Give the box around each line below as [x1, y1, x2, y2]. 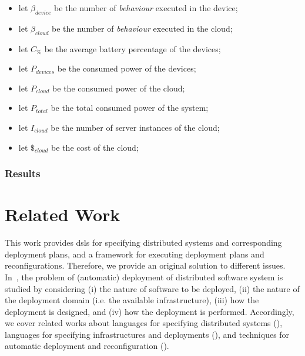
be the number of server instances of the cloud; [51, 121, 220, 133]
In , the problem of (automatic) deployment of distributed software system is [5, 270, 283, 283]
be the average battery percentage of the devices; [44, 42, 221, 55]
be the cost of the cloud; [51, 141, 139, 153]
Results [5, 166, 41, 181]
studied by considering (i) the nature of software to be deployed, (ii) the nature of [5, 282, 300, 294]
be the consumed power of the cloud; [52, 82, 185, 94]
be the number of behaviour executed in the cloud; [52, 22, 233, 34]
